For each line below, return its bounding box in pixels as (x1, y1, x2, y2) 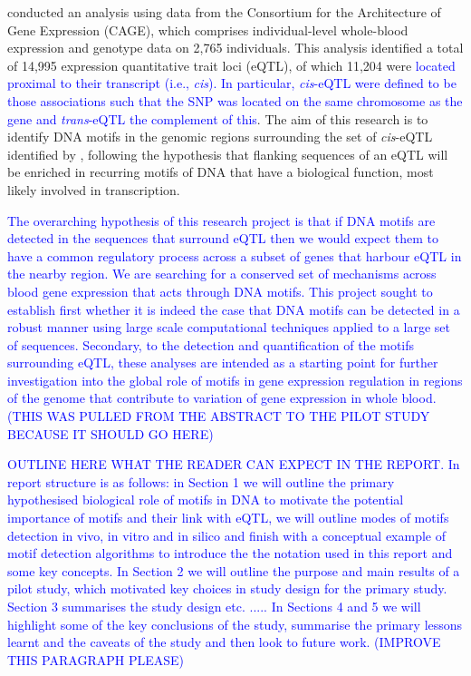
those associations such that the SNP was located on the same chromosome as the (7, 91, 463, 110)
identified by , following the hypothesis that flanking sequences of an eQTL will (7, 144, 448, 163)
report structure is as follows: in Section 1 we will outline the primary (7, 472, 395, 491)
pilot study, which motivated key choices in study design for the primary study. (7, 579, 447, 598)
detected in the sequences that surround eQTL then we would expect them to (7, 229, 439, 248)
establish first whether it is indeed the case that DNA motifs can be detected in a (7, 299, 460, 318)
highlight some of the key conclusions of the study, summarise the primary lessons (7, 614, 463, 633)
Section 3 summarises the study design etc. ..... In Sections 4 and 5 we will (7, 597, 421, 615)
